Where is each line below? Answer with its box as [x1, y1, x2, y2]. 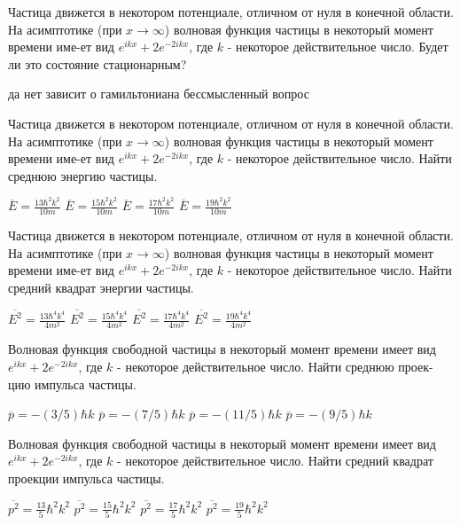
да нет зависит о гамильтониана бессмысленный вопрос [8, 84, 309, 103]
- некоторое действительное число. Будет [227, 37, 448, 56]
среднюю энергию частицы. [8, 166, 158, 184]
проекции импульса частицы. [8, 469, 165, 488]
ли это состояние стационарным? [8, 54, 187, 73]
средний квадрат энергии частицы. [8, 278, 194, 297]
